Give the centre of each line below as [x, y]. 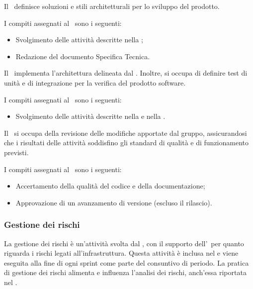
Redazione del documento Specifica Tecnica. [83, 56]
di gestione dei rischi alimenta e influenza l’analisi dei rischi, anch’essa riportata [125, 272]
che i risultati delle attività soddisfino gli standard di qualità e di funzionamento [126, 143]
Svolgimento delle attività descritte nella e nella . [90, 116]
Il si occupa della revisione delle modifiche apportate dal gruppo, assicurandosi [126, 133]
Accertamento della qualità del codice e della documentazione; [110, 186]
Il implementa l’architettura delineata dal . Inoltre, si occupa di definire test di [126, 73]
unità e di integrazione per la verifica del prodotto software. [95, 82]
